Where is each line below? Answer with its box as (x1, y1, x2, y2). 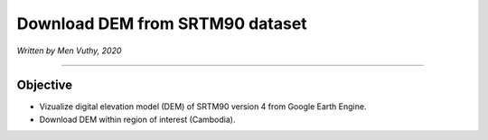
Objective (16, 78, 73, 93)
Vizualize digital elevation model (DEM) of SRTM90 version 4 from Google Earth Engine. (39, 101, 367, 112)
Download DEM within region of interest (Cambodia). (39, 114, 236, 125)
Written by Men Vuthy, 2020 (16, 45, 122, 56)
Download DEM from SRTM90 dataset (16, 14, 307, 33)
